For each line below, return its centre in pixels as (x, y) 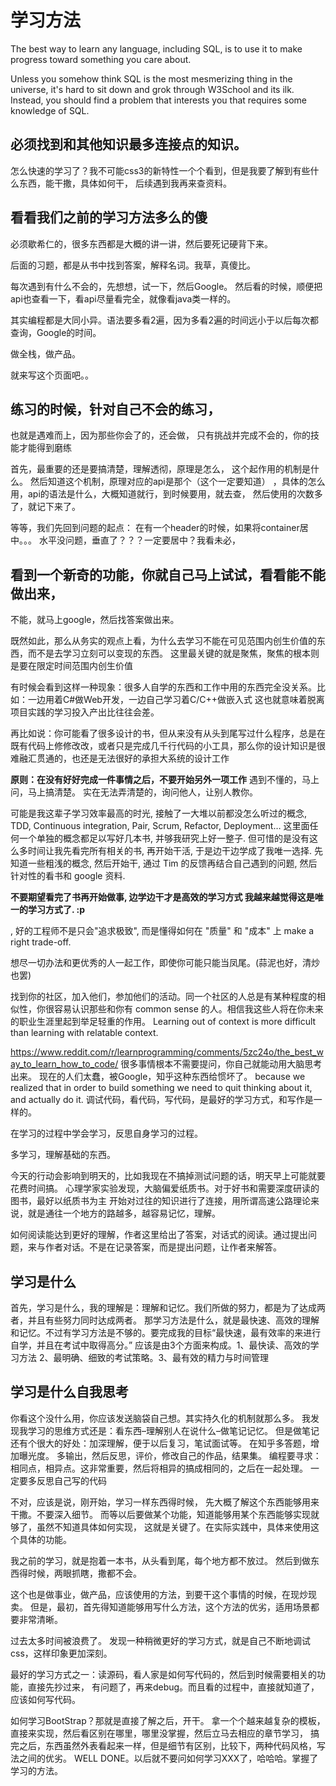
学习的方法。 (36, 1770)
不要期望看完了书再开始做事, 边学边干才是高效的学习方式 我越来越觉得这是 (162, 897)
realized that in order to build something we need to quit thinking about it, (161, 1088)
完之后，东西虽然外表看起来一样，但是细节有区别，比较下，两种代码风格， (163, 1745)
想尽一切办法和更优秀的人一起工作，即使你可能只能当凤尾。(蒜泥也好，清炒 (165, 963)
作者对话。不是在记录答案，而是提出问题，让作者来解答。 (163, 1247)
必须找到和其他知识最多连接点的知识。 (128, 144)
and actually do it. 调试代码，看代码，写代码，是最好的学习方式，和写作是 (162, 1100)
